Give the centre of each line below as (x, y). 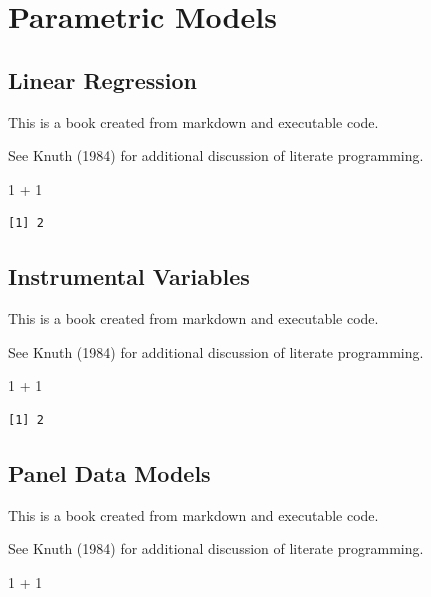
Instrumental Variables (129, 276)
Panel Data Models (109, 472)
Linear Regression (102, 79)
